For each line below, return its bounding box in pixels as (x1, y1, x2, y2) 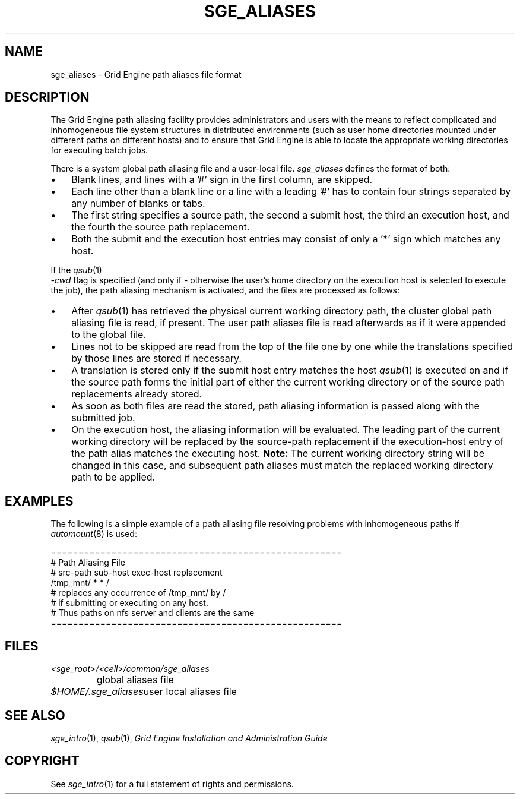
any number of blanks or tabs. (71, 197, 205, 210)
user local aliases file (143, 686, 237, 698)
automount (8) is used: (50, 529, 137, 539)
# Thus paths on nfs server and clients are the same (50, 608, 255, 618)
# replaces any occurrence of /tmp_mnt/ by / (50, 588, 226, 598)
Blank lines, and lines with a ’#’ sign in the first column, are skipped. (71, 173, 373, 186)
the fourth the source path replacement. (71, 221, 250, 233)
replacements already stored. (71, 388, 202, 400)
